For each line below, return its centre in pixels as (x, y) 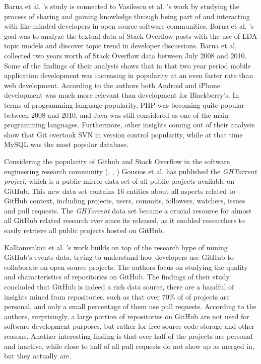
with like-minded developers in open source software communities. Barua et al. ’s (129, 26)
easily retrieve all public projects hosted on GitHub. (84, 230)
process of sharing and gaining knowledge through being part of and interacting (127, 16)
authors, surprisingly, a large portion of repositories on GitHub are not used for (127, 316)
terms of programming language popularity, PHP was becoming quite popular (124, 104)
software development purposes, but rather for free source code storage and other (129, 326)
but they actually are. (38, 356)
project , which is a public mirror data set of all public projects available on (119, 181)
